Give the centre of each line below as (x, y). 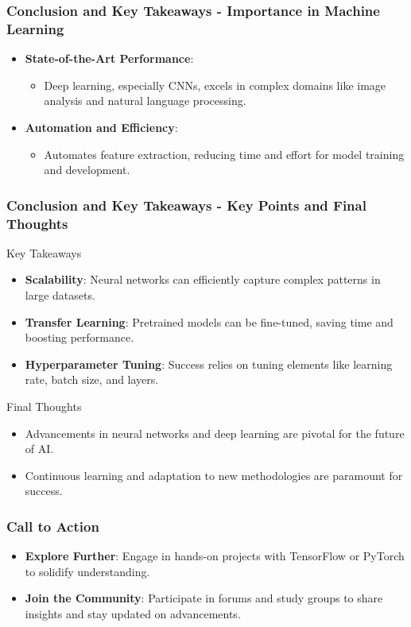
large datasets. (60, 295)
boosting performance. (79, 337)
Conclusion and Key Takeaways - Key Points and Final (186, 205)
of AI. (39, 449)
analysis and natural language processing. (145, 101)
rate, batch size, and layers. (92, 379)
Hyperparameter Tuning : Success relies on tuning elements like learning (209, 364)
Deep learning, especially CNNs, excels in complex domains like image (215, 85)
